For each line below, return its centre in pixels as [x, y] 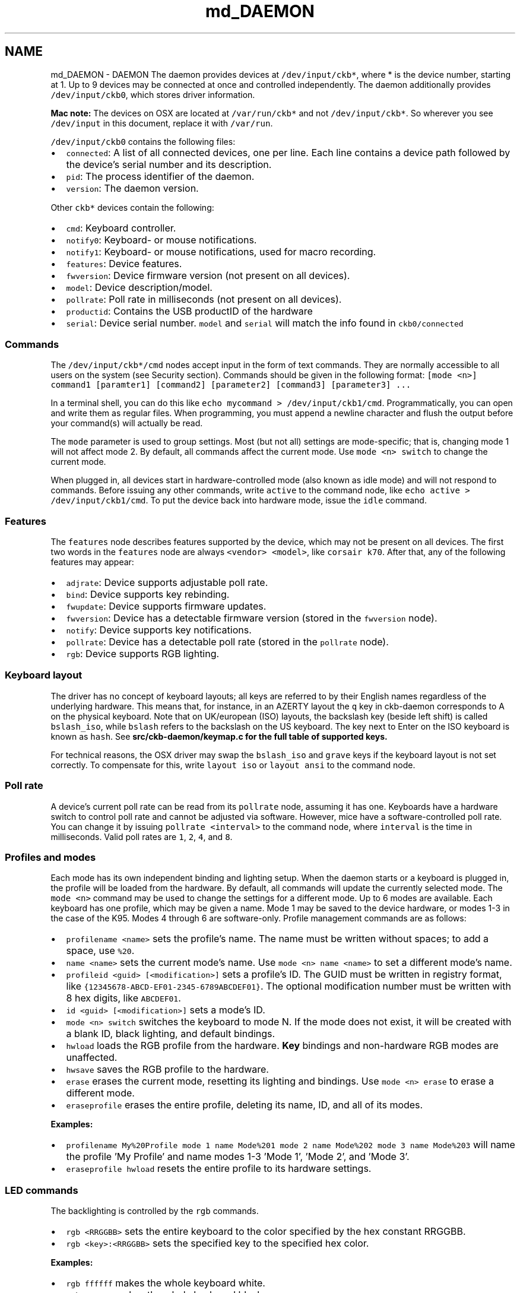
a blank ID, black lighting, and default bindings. [171, 1034]
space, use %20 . [100, 951]
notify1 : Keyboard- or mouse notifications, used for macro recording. [221, 251]
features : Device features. [124, 263]
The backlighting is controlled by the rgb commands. [155, 1211]
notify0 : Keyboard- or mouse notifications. [161, 240]
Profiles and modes [50, 857]
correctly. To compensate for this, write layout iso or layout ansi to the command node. [233, 765]
